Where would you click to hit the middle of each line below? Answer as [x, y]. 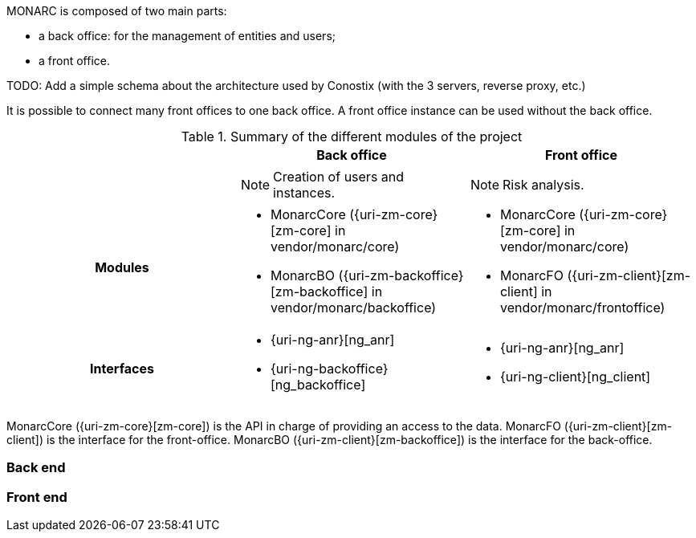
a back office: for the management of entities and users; [187, 36]
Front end [37, 497]
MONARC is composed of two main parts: [117, 11]
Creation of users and [339, 177]
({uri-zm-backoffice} [401, 275]
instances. [304, 193]
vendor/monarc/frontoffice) [582, 308]
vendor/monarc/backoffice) [353, 308]
